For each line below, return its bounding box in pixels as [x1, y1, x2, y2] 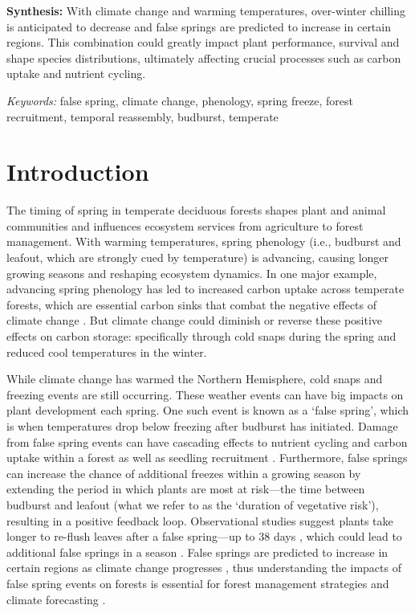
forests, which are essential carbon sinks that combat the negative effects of [6, 296, 377, 313]
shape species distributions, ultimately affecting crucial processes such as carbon [6, 49, 401, 66]
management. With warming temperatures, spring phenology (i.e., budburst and [6, 233, 401, 250]
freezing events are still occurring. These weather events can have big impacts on [6, 386, 404, 403]
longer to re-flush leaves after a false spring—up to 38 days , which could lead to [6, 528, 402, 545]
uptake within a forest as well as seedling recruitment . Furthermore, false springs [6, 449, 408, 466]
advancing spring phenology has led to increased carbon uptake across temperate [6, 280, 405, 297]
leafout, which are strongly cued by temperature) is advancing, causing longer [6, 249, 389, 266]
